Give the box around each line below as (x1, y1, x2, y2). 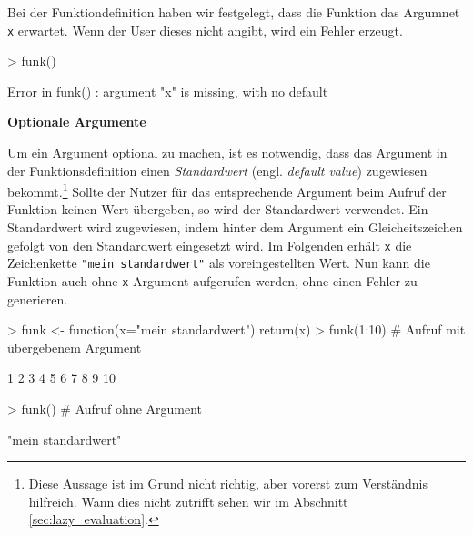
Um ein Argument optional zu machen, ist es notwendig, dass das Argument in (7, 143, 448, 162)
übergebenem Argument (7, 337, 142, 356)
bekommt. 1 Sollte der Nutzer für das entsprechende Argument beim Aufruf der (7, 180, 447, 201)
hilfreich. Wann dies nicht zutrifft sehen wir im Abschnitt (28, 491, 348, 510)
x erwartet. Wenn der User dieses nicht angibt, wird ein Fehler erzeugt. (7, 20, 403, 39)
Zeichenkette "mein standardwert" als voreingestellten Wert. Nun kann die (7, 253, 430, 273)
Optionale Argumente (7, 112, 146, 131)
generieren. (7, 289, 68, 308)
